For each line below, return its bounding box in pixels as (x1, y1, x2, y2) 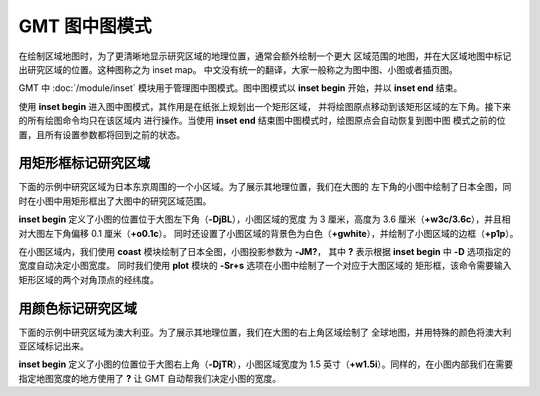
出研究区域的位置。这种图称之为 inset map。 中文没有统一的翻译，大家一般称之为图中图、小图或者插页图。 (18, 63, 459, 75)
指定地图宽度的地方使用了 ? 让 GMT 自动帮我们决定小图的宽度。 (18, 372, 282, 384)
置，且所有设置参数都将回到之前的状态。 (18, 128, 185, 140)
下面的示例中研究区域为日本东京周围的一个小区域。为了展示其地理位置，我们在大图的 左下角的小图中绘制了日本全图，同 (18, 181, 512, 193)
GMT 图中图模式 (18, 15, 152, 37)
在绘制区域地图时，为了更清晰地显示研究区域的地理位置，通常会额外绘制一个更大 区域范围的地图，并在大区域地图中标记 (18, 50, 512, 62)
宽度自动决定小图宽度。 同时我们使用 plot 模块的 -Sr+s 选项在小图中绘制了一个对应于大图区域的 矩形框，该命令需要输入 (18, 260, 512, 272)
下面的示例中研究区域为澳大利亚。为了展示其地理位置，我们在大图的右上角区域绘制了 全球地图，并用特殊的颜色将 (18, 326, 485, 338)
